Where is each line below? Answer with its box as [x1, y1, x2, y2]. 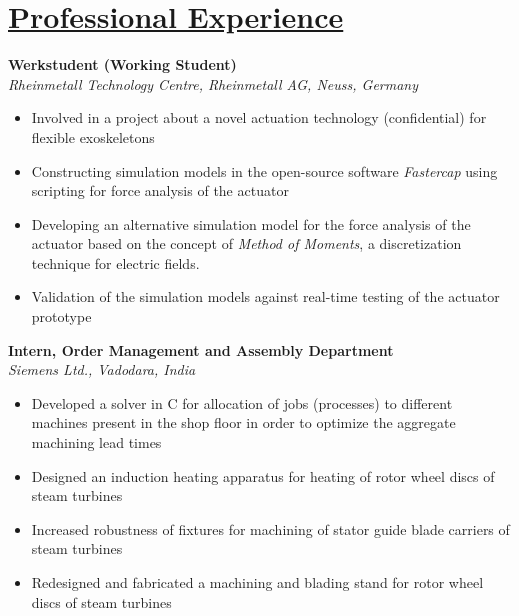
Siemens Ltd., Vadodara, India [8, 359, 196, 380]
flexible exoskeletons [31, 126, 155, 147]
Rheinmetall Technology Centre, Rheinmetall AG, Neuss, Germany [8, 73, 419, 94]
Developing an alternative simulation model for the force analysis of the [31, 213, 471, 234]
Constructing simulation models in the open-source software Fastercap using [31, 160, 498, 181]
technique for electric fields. [31, 252, 200, 273]
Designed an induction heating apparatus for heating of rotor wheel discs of [31, 465, 495, 486]
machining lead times [31, 432, 162, 453]
